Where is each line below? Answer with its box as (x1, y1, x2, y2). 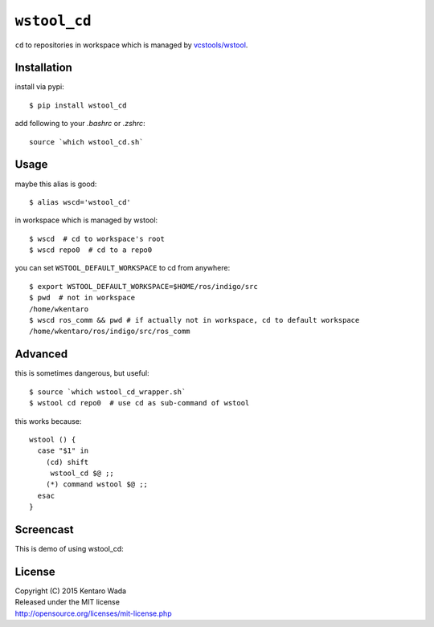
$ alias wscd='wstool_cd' (29, 197, 132, 206)
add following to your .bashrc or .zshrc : (14, 119, 145, 128)
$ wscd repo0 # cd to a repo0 (29, 246, 153, 254)
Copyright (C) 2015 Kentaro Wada (14, 586, 127, 596)
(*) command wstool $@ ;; (45, 480, 149, 489)
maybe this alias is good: (14, 179, 97, 189)
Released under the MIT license (14, 597, 121, 607)
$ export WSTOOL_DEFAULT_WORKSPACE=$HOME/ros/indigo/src (29, 282, 259, 291)
